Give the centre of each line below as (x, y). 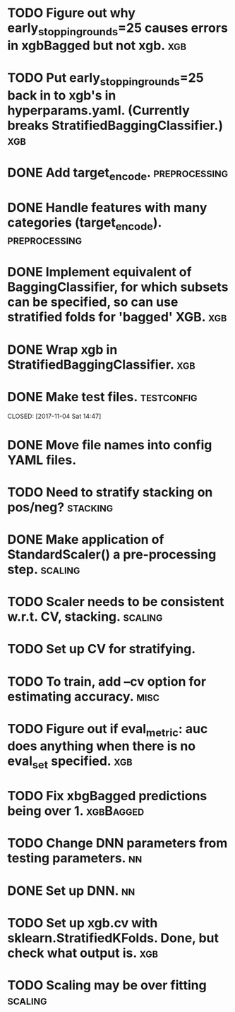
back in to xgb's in (62, 95)
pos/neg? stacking (60, 507)
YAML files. (42, 460)
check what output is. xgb (83, 953)
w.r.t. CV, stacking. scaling (85, 617)
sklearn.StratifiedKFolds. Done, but (113, 938)
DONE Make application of (86, 540)
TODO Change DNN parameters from (117, 844)
